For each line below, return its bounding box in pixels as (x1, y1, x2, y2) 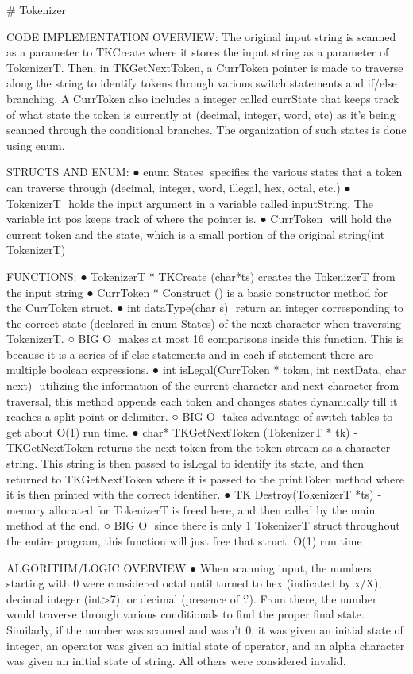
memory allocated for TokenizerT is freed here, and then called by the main (6, 501, 376, 518)
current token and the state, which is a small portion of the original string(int (6, 225, 385, 242)
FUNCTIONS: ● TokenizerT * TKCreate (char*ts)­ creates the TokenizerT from (6, 268, 396, 284)
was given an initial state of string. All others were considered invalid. (6, 653, 346, 669)
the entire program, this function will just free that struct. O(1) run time (6, 533, 362, 549)
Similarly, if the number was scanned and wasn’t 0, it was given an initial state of (6, 621, 403, 637)
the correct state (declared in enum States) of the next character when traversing (6, 314, 402, 331)
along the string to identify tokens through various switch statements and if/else (6, 75, 397, 91)
